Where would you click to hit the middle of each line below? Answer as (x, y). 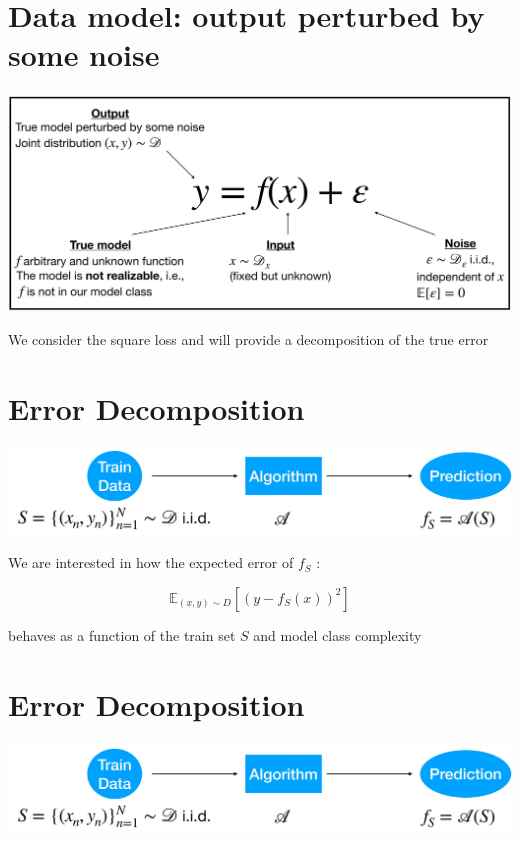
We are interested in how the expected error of (151, 562)
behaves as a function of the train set (122, 634)
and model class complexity (337, 634)
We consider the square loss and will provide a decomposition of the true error (248, 338)
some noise (84, 54)
